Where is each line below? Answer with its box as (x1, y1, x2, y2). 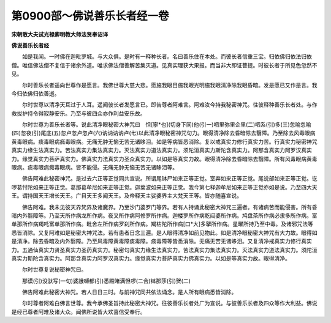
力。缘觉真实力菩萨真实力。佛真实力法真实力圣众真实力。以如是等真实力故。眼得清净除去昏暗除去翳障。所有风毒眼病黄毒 (11, 155, 318, 162)
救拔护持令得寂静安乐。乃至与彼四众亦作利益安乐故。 (11, 110, 146, 117)
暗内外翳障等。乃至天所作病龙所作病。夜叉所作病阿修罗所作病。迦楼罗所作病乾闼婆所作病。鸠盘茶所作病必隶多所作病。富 (11, 212, 318, 219)
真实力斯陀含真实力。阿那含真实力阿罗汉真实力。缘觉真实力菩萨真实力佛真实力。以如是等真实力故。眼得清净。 (11, 254, 291, 262)
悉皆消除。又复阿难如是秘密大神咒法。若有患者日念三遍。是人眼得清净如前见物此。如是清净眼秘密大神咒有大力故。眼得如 (11, 229, 318, 236)
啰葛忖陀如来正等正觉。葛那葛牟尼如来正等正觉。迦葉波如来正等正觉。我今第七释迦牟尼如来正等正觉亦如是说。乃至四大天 (11, 184, 318, 191)
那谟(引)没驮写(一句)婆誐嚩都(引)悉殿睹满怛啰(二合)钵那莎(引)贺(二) (21, 277, 191, 284)
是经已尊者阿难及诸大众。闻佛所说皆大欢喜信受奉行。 (11, 308, 146, 315)
